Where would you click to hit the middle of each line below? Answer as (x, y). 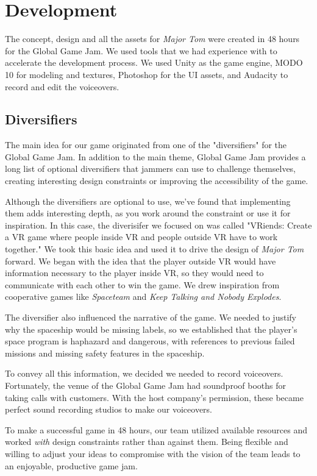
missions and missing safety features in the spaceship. (105, 353)
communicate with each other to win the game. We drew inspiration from (142, 284)
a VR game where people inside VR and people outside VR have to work (141, 237)
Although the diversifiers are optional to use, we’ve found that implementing (148, 201)
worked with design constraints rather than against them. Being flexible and (147, 442)
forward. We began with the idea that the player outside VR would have (141, 261)
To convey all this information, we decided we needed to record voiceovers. (144, 373)
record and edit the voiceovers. (62, 86)
